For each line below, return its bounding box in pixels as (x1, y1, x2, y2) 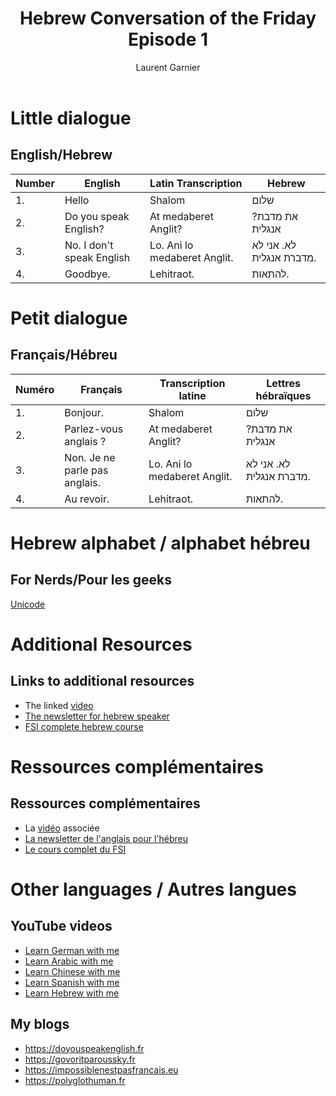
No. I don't (64, 238, 114, 252)
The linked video (24, 699, 94, 711)
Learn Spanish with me (24, 976, 120, 988)
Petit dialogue (10, 307, 128, 329)
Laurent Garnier (135, 61, 201, 73)
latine (178, 388, 207, 402)
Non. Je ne (64, 450, 116, 464)
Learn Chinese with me (24, 965, 121, 977)
